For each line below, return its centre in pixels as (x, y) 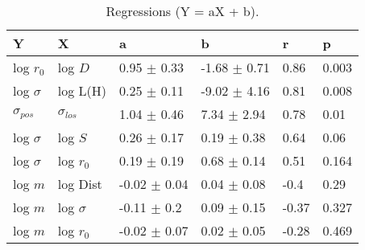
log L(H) (82, 90)
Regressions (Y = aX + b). (182, 11)
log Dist (80, 184)
